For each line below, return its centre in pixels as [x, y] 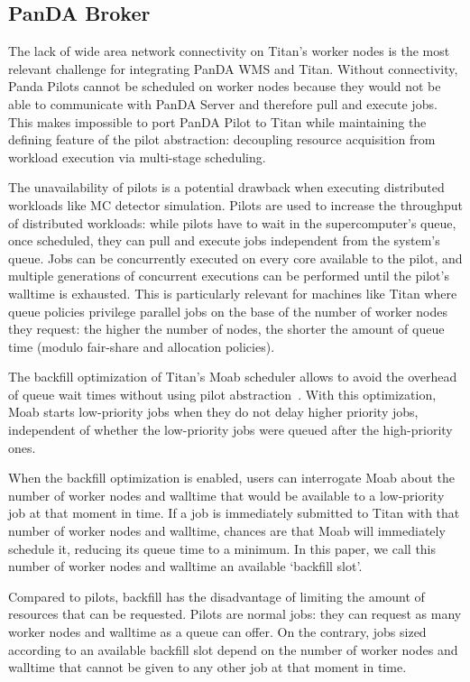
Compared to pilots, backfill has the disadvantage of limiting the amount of [217, 596]
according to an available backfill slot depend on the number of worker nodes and [233, 649]
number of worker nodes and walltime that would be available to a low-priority [226, 495]
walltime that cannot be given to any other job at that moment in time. [207, 667]
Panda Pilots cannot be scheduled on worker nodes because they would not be [225, 86]
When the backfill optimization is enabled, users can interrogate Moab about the [232, 478]
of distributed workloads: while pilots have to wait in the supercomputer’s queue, [232, 222]
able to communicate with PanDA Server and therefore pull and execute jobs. [223, 103]
